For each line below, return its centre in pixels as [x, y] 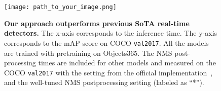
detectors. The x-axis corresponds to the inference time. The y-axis [111, 33]
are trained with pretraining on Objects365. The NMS [88, 53]
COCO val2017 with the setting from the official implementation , [108, 72]
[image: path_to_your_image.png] [60, 7]
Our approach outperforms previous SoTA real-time [97, 23]
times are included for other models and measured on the [127, 63]
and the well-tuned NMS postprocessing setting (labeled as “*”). [104, 82]
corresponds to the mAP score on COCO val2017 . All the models [106, 42]
